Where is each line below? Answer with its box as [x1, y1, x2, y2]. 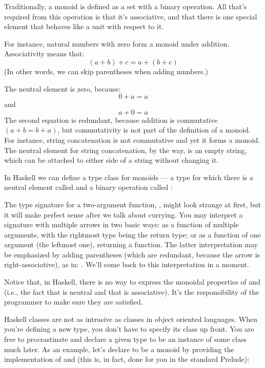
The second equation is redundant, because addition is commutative [4, 114, 218, 125]
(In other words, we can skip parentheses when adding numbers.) [4, 66, 208, 76]
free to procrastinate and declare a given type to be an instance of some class [4, 334, 247, 344]
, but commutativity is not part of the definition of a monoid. [57, 124, 251, 135]
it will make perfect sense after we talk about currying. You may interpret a [4, 209, 243, 220]
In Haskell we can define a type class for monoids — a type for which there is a [4, 171, 253, 182]
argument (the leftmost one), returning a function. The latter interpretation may [4, 239, 258, 250]
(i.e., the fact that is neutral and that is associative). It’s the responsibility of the [4, 286, 259, 297]
